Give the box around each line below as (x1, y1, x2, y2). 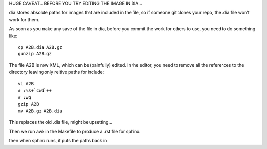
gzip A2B (18, 101, 39, 107)
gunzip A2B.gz (18, 51, 52, 57)
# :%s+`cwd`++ (18, 87, 52, 93)
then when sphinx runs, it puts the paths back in (9, 138, 107, 144)
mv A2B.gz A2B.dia (18, 108, 63, 114)
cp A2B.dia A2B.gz (18, 44, 63, 50)
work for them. (9, 16, 40, 22)
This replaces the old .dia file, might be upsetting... (9, 119, 113, 125)
